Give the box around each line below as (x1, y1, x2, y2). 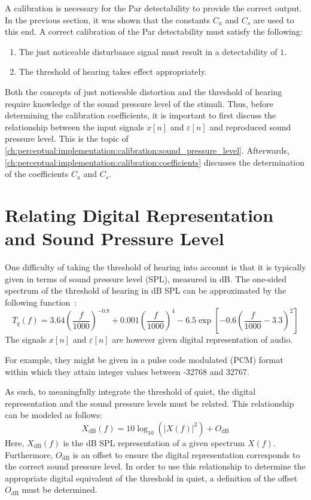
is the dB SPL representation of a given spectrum (63, 436, 245, 449)
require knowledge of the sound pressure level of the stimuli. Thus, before (5, 97, 273, 109)
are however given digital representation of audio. (112, 333, 293, 346)
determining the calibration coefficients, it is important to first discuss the (5, 109, 276, 121)
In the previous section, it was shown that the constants (5, 13, 211, 26)
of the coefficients (5, 167, 69, 180)
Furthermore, (5, 448, 53, 461)
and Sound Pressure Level (5, 226, 224, 251)
